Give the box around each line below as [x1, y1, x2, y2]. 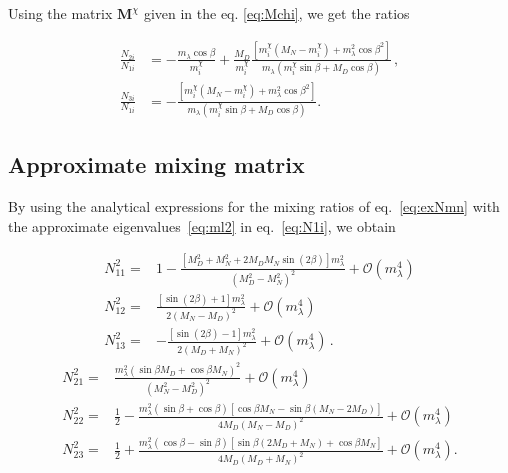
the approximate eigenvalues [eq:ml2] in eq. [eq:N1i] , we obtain [8, 215, 396, 236]
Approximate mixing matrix [8, 149, 305, 180]
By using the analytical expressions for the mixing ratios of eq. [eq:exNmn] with [8, 196, 500, 217]
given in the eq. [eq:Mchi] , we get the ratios [143, 3, 410, 23]
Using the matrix [8, 3, 113, 23]
